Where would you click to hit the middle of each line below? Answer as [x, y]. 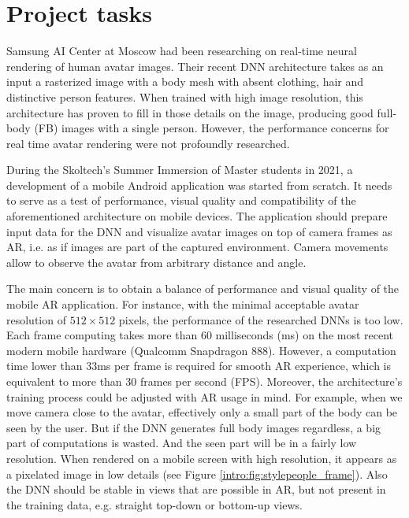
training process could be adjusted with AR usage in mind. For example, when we [204, 396]
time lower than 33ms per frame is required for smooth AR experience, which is [199, 366]
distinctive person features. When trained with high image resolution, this [185, 96]
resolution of [36, 319]
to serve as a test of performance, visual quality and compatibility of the [181, 200]
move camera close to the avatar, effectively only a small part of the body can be [202, 412]
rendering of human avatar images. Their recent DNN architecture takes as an [195, 66]
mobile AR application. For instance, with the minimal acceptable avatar [183, 304]
